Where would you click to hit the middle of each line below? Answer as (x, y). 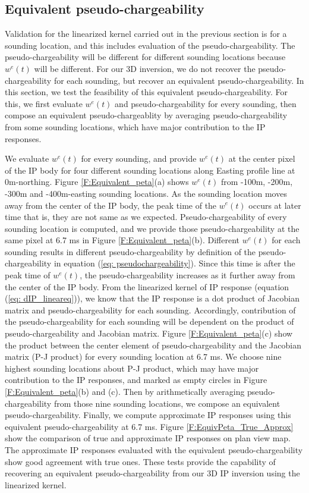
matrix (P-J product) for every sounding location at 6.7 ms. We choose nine (143, 357)
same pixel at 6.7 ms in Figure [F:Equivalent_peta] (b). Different (122, 240)
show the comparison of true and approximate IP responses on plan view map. (148, 438)
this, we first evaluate (44, 103)
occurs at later (275, 205)
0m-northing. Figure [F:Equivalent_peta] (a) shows (97, 182)
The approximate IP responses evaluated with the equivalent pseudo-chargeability (154, 449)
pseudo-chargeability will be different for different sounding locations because (145, 57)
